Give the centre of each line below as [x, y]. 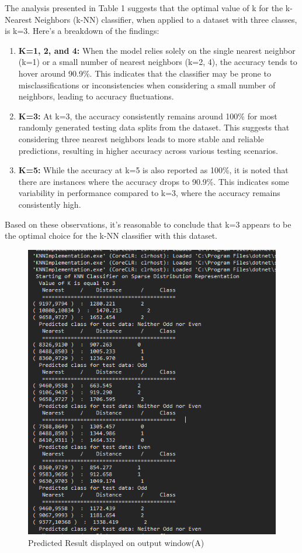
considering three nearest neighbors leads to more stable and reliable [141, 138]
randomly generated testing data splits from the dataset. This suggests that [154, 127]
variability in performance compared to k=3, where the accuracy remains [149, 193]
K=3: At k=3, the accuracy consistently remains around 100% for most [148, 116]
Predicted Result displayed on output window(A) [116, 542]
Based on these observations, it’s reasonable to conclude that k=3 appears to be [148, 224]
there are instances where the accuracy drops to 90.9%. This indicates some [154, 181]
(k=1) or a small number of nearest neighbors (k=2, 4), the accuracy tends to [158, 62]
